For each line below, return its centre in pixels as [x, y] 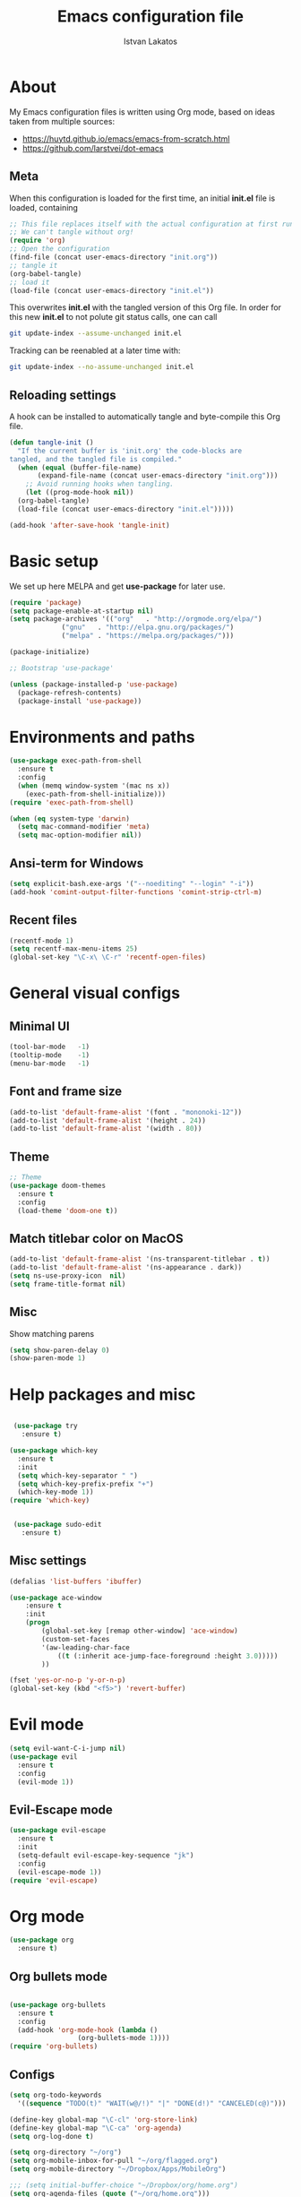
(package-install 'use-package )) [80, 701]
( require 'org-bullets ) [54, 2046]
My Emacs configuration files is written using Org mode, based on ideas [142, 112]
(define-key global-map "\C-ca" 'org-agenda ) [95, 2128]
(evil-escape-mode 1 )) [60, 1872]
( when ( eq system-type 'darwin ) [69, 818]
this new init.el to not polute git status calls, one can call [113, 317]
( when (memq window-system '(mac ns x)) [94, 786]
